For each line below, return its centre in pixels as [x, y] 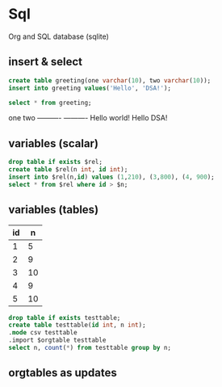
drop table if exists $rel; [56, 162]
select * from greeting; [50, 103]
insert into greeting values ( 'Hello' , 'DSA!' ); [90, 88]
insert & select [46, 62]
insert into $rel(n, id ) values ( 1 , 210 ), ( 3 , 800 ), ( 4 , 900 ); [112, 177]
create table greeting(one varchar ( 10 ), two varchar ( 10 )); [110, 80]
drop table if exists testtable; [65, 318]
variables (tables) [54, 210]
